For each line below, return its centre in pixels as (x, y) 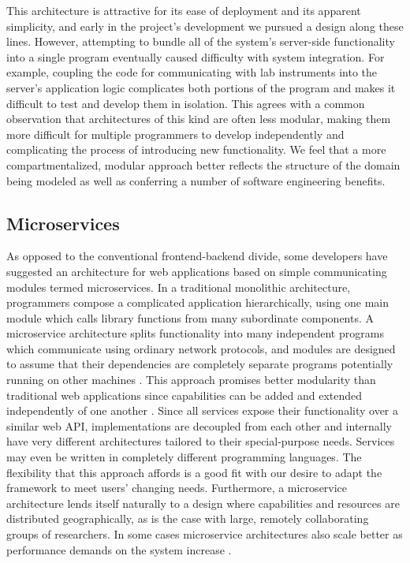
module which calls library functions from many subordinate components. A (190, 317)
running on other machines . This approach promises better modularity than (191, 380)
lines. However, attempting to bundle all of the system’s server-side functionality (201, 41)
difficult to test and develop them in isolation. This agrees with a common (186, 103)
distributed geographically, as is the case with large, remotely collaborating (188, 518)
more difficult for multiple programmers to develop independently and (175, 134)
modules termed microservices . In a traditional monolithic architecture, (179, 287)
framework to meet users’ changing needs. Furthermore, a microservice (177, 488)
